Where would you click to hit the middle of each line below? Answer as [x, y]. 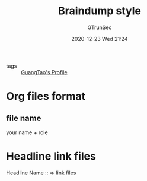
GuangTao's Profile [44, 72]
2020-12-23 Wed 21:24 [100, 39]
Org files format [46, 96]
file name [24, 118]
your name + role [27, 132]
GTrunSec [100, 27]
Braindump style [100, 11]
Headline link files [51, 156]
